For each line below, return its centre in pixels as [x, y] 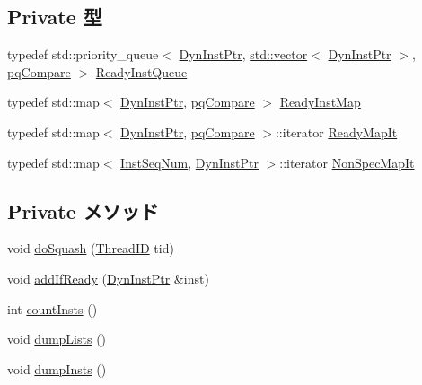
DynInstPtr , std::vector [243, 54]
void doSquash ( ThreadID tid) [91, 248]
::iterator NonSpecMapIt [347, 162]
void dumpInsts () [57, 368]
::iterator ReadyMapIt [336, 131]
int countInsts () [53, 308]
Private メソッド [83, 210]
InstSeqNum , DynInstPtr [189, 162]
